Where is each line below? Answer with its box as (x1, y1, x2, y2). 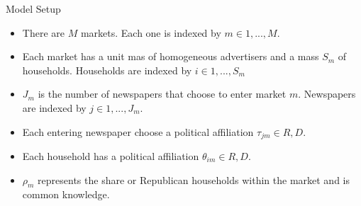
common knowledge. (22, 187, 110, 202)
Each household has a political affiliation (22, 149, 199, 164)
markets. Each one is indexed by (80, 25, 221, 40)
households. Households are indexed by (22, 62, 192, 77)
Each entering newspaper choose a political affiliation (22, 124, 254, 139)
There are (22, 25, 65, 40)
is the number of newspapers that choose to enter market (38, 86, 287, 101)
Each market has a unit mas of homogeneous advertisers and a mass (22, 49, 319, 64)
